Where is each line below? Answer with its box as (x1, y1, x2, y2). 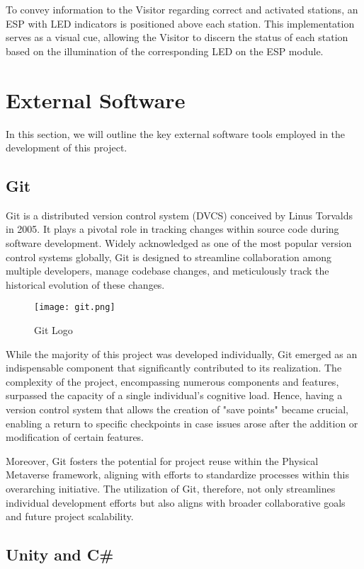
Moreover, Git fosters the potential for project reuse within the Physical (6, 453, 319, 468)
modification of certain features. (6, 430, 144, 444)
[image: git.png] (34, 302, 115, 313)
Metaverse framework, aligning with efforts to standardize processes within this (6, 467, 349, 482)
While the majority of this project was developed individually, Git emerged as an (6, 346, 358, 361)
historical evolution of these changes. (6, 277, 165, 292)
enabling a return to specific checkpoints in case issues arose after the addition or (6, 415, 358, 430)
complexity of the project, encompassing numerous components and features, (6, 374, 339, 389)
